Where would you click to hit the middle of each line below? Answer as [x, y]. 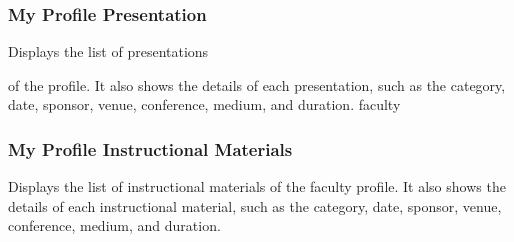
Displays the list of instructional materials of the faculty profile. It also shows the [257, 186]
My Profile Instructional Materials [150, 148]
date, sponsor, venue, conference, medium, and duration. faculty [204, 104]
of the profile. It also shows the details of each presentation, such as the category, [257, 84]
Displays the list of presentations [108, 51]
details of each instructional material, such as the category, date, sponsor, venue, [255, 205]
